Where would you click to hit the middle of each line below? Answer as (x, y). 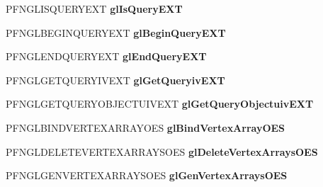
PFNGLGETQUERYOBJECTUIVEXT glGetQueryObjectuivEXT (160, 104)
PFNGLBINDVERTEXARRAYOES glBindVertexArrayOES (146, 127)
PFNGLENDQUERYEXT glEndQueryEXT (106, 56)
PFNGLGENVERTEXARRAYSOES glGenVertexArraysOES (147, 175)
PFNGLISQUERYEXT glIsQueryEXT (94, 8)
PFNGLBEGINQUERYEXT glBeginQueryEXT (116, 32)
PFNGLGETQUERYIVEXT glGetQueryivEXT (115, 80)
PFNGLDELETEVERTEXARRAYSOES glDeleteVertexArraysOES (162, 151)
